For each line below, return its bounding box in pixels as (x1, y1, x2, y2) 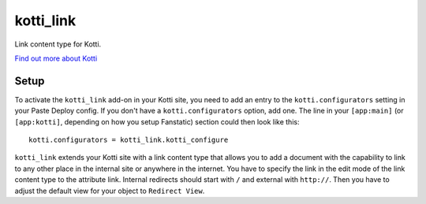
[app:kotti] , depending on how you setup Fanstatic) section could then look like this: (14, 117, 300, 126)
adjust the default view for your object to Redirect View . (14, 186, 205, 195)
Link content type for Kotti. (14, 39, 102, 49)
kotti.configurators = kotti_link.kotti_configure (28, 135, 229, 145)
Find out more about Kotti (14, 54, 98, 63)
